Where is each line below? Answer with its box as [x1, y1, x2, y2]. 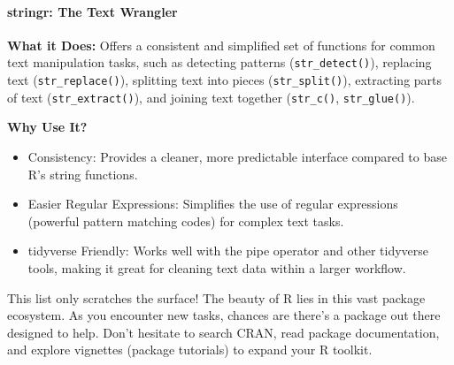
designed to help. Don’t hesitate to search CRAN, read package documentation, [7, 323, 440, 341]
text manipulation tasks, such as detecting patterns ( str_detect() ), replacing [7, 53, 432, 72]
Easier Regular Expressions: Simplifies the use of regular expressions [27, 194, 398, 213]
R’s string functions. [27, 164, 138, 183]
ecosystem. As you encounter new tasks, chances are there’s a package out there [7, 306, 441, 324]
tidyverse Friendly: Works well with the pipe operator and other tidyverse [27, 241, 429, 260]
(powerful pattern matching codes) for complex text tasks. [27, 211, 344, 230]
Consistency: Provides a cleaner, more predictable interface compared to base [27, 147, 447, 165]
